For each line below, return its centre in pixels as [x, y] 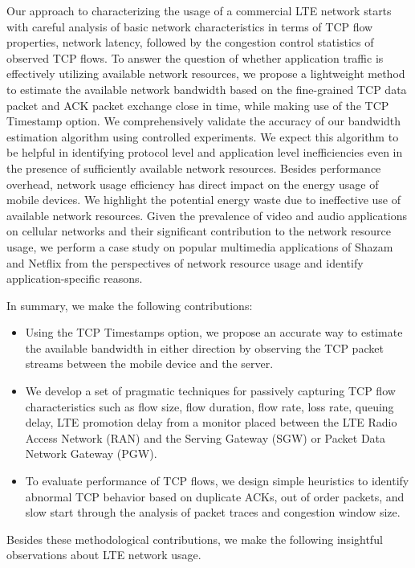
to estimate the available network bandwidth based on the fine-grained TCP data [207, 89]
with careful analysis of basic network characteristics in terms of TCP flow [190, 26]
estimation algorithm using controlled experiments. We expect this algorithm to [203, 136]
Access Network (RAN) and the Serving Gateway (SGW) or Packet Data [205, 437]
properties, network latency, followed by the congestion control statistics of [190, 42]
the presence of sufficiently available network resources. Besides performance [194, 168]
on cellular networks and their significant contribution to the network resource [199, 231]
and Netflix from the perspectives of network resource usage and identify [185, 262]
